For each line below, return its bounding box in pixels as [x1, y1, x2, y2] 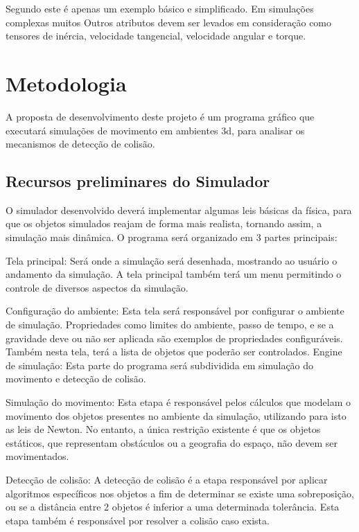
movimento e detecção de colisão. [6, 371, 146, 386]
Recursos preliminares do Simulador [6, 170, 270, 192]
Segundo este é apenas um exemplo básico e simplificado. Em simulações [6, 1, 314, 15]
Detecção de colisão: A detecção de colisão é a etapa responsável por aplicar [6, 472, 328, 486]
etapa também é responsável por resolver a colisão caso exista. [6, 513, 270, 527]
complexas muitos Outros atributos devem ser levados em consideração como [6, 15, 332, 29]
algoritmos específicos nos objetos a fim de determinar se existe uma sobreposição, [6, 486, 354, 500]
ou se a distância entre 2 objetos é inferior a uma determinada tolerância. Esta [6, 499, 340, 514]
